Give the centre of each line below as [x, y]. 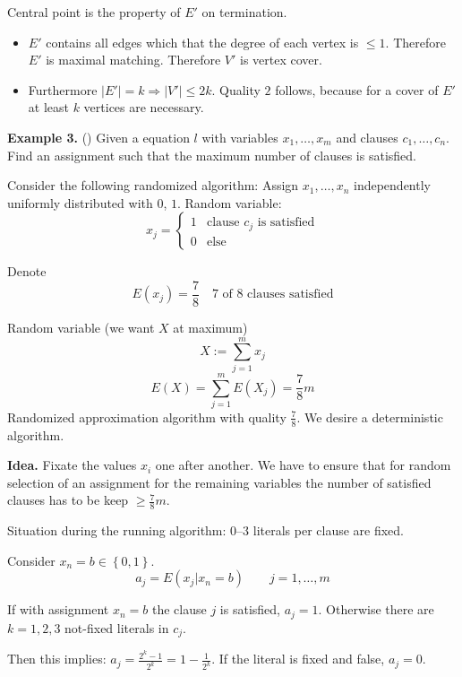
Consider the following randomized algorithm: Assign [153, 185]
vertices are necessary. [144, 107]
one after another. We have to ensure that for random [303, 465]
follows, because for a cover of [357, 89]
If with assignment [58, 609]
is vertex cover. [281, 60]
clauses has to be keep [68, 500]
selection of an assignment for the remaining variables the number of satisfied [219, 482]
